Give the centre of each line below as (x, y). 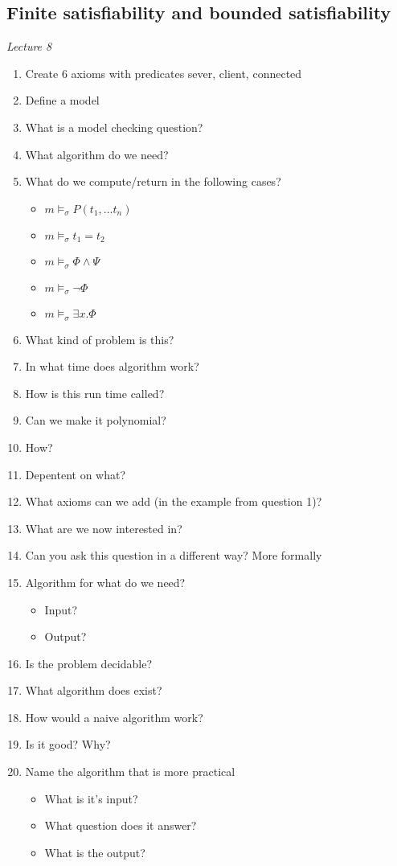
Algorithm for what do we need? (105, 582)
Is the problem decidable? (89, 663)
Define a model (62, 100)
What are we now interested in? (104, 528)
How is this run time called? (95, 393)
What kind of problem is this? (100, 339)
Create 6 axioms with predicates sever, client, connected (164, 73)
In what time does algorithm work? (112, 366)
